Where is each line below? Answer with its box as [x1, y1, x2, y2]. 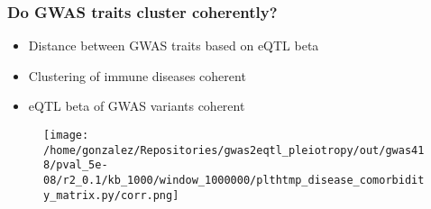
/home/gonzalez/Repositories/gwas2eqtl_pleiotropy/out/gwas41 [43, 143, 425, 157]
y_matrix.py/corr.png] [43, 188, 179, 202]
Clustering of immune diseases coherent [28, 66, 246, 85]
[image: [43, 129, 89, 141]
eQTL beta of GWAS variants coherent [28, 96, 245, 115]
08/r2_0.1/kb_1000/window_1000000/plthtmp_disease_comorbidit [43, 173, 425, 186]
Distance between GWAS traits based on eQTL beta [28, 36, 319, 55]
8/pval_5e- [43, 159, 108, 172]
